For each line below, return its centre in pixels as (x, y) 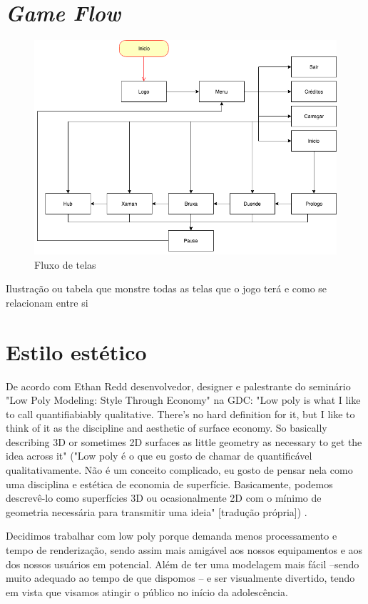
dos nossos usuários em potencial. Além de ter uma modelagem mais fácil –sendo (183, 564)
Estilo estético (76, 351)
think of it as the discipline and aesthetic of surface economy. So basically (167, 428)
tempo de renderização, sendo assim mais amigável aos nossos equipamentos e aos (184, 550)
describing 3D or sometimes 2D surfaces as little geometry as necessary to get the (184, 441)
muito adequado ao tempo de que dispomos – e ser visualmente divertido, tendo (180, 578)
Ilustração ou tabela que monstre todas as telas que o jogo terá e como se (167, 288)
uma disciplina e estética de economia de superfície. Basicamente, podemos (169, 484)
